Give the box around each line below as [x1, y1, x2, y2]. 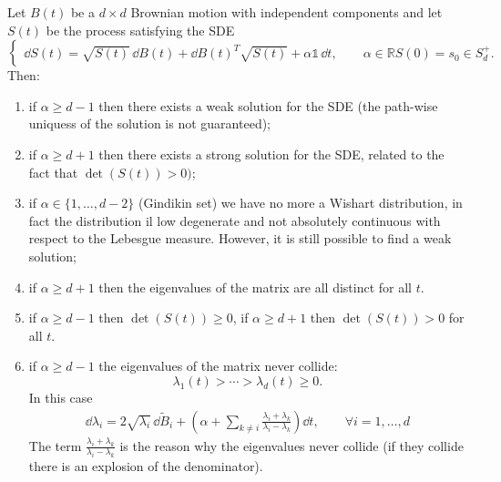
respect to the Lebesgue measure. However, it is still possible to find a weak [28, 229, 452, 248]
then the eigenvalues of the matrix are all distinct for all [98, 277, 412, 296]
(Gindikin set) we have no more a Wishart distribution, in [138, 193, 463, 212]
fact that [28, 162, 78, 181]
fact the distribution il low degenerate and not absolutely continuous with [28, 210, 441, 230]
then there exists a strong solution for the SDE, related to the [98, 144, 445, 163]
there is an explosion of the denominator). [28, 456, 263, 476]
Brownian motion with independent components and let [130, 3, 443, 21]
